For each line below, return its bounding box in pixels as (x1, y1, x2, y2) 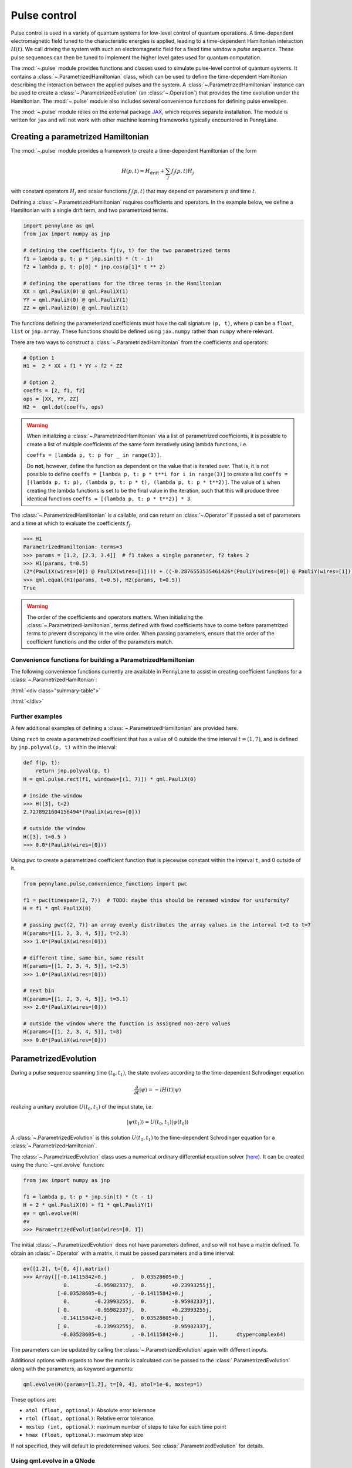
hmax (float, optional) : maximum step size (25, 1432, 144, 1439)
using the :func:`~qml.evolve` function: (11, 1161, 105, 1169)
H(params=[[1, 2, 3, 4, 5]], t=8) (23, 1028, 123, 1035)
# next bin (23, 987, 55, 994)
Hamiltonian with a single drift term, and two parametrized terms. (11, 207, 168, 214)
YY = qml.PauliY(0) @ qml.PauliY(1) (23, 297, 129, 303)
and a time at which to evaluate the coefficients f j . (11, 520, 132, 528)
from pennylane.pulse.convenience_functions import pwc (23, 881, 188, 887)
